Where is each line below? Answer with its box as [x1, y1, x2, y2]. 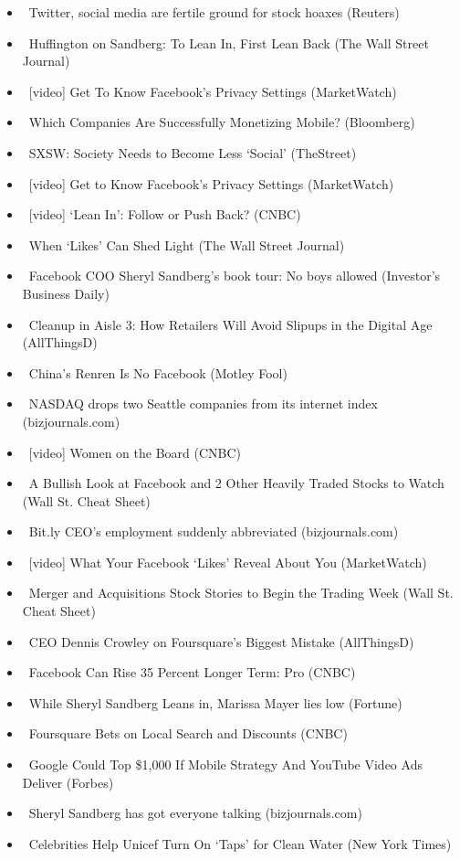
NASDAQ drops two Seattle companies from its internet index [28, 394, 378, 413]
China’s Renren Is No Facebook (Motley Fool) [28, 363, 287, 382]
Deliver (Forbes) [22, 772, 114, 791]
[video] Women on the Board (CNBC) [28, 442, 241, 462]
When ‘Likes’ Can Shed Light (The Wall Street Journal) [28, 235, 345, 254]
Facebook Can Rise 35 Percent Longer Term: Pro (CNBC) [28, 663, 356, 682]
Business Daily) [22, 283, 110, 303]
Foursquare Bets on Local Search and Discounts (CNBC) [28, 724, 348, 743]
